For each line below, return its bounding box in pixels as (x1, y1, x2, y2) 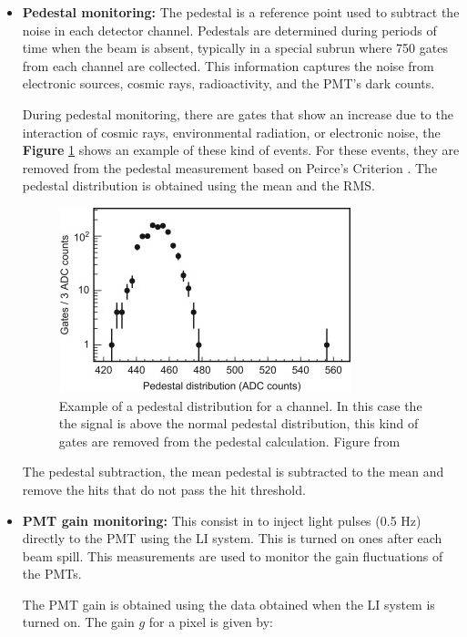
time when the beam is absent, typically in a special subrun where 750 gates (22, 38, 448, 57)
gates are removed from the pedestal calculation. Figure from (58, 431, 401, 450)
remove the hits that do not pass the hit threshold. (22, 479, 306, 498)
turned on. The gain (22, 612, 135, 632)
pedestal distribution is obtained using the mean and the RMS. (22, 176, 375, 195)
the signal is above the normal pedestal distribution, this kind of (58, 414, 419, 433)
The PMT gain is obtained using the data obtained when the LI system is (22, 594, 435, 613)
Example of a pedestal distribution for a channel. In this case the (58, 396, 422, 415)
